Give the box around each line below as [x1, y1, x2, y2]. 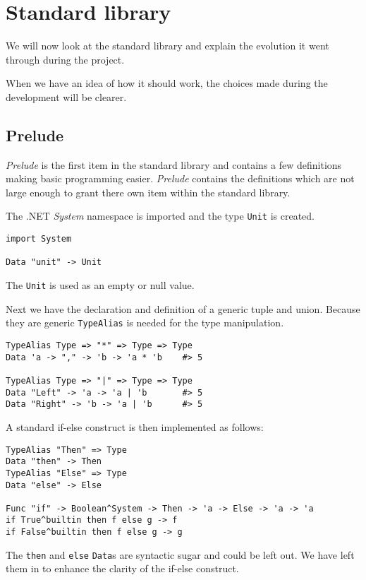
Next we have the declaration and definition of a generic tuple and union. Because [6, 301, 360, 316]
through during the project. [6, 52, 125, 66]
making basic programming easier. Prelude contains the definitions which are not [6, 171, 355, 186]
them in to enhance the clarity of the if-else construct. [6, 561, 239, 576]
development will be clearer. [6, 89, 127, 104]
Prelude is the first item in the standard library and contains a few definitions [6, 157, 342, 172]
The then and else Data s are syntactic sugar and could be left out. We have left [6, 547, 355, 562]
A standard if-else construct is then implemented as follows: [6, 419, 264, 434]
